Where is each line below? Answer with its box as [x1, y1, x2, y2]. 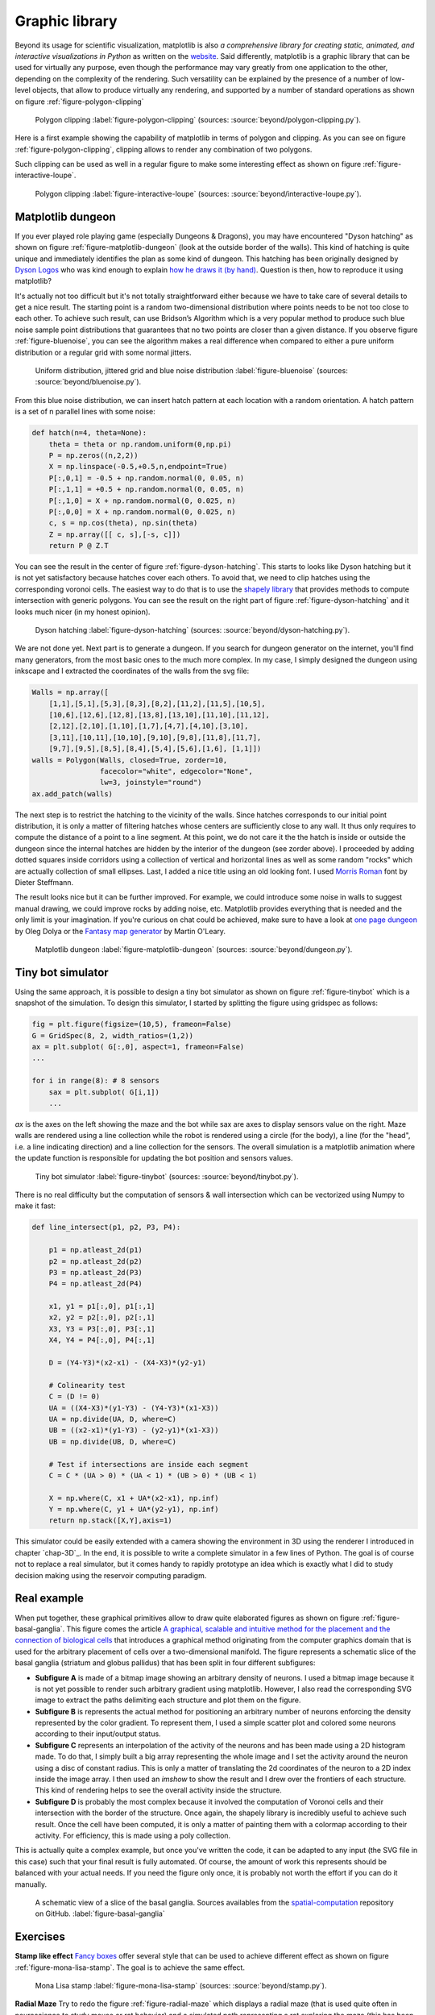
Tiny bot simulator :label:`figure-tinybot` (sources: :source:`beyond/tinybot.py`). [35, 1171, 299, 1181]
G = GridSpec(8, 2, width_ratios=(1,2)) [31, 1031, 193, 1040]
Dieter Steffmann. [14, 878, 74, 887]
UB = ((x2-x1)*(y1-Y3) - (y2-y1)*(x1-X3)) [48, 1426, 219, 1435]
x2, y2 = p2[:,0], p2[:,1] [48, 1313, 156, 1322]
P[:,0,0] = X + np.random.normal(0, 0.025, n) [48, 507, 237, 516]
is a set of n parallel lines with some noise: [14, 407, 156, 417]
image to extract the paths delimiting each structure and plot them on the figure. [35, 1695, 301, 1705]
